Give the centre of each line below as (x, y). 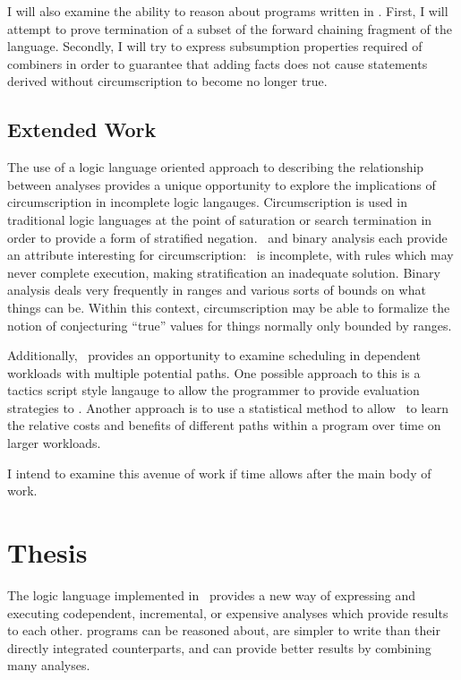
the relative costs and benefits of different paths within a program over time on (224, 425)
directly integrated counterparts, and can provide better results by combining (219, 647)
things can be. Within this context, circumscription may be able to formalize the (229, 307)
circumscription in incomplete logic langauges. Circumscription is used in (207, 202)
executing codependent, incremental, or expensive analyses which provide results (228, 612)
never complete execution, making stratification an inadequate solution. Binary (224, 272)
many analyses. (49, 665)
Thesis (47, 552)
